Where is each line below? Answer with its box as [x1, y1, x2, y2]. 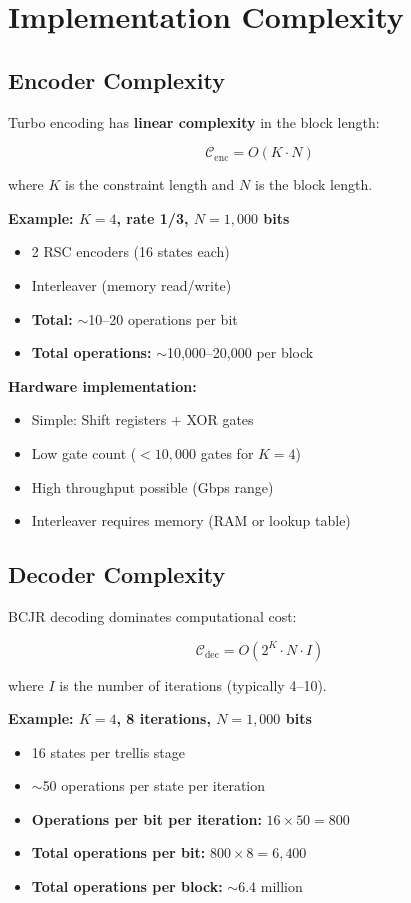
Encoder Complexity [8, 64, 225, 95]
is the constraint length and [65, 174, 235, 195]
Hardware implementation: [8, 375, 197, 396]
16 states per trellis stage [31, 741, 185, 762]
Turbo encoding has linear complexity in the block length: [8, 111, 380, 132]
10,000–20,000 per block [166, 342, 314, 363]
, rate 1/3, [116, 207, 189, 228]
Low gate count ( [31, 442, 137, 463]
